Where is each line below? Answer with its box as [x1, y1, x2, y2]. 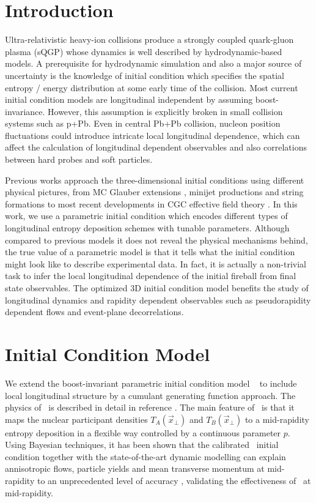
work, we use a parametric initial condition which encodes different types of [5, 209, 288, 222]
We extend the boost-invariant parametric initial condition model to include [5, 376, 297, 389]
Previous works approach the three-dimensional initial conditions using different [5, 173, 304, 186]
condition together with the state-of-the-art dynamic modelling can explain [5, 450, 286, 463]
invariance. [5, 105, 45, 117]
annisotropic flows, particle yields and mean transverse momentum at [5, 462, 265, 475]
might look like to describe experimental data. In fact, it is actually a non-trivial [5, 257, 307, 270]
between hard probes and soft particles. [5, 153, 153, 166]
